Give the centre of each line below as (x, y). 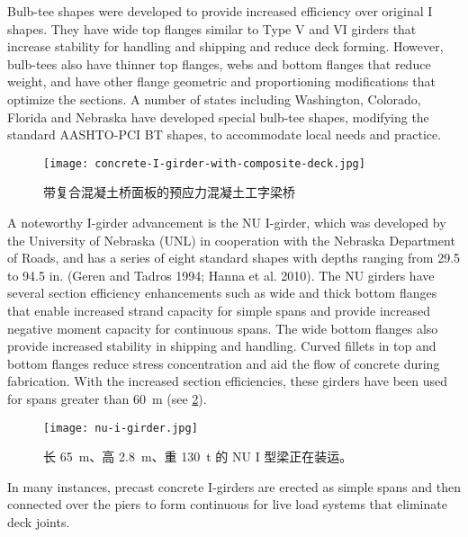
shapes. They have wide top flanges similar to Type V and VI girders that (212, 28)
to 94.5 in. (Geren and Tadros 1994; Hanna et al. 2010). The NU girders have (221, 275)
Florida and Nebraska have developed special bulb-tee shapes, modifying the (218, 116)
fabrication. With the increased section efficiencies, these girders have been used (228, 381)
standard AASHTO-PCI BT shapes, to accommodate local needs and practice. (225, 134)
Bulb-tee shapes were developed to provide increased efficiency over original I (220, 11)
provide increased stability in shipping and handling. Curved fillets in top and (222, 346)
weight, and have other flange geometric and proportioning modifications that (221, 81)
